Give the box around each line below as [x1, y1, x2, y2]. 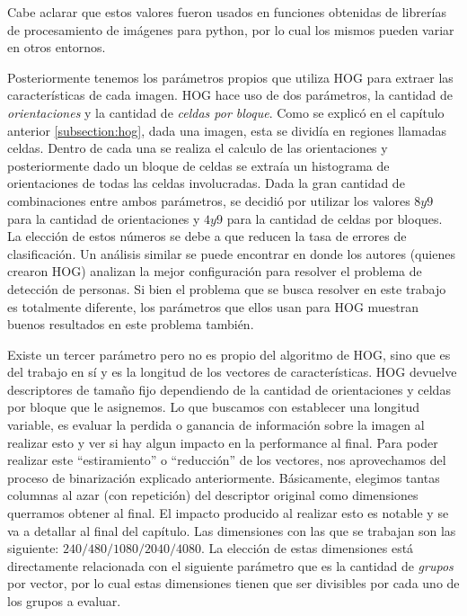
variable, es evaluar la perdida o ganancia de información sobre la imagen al [7, 415, 425, 434]
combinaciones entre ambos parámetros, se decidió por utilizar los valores [7, 191, 410, 210]
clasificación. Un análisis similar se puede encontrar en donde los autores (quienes [7, 244, 455, 263]
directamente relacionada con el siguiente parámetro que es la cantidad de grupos [7, 556, 454, 575]
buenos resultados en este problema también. [7, 315, 254, 334]
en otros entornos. [7, 38, 106, 57]
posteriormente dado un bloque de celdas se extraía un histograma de [7, 156, 390, 174]
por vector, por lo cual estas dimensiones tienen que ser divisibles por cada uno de [7, 574, 460, 593]
